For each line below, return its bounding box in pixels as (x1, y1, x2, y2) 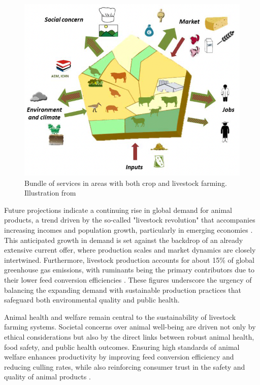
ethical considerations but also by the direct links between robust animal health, (4, 331, 254, 342)
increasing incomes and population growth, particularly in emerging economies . (4, 225, 253, 235)
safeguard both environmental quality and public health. (4, 294, 180, 305)
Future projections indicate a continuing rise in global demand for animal (4, 204, 232, 215)
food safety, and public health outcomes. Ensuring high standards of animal (4, 341, 240, 352)
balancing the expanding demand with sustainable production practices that (4, 284, 242, 295)
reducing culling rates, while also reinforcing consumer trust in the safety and (4, 361, 245, 372)
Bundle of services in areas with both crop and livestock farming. (24, 177, 227, 188)
